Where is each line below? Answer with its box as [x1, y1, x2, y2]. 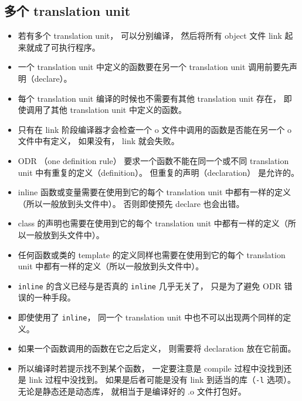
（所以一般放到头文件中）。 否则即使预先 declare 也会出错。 [18, 197, 245, 209]
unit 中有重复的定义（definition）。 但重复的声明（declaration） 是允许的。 [18, 166, 299, 178]
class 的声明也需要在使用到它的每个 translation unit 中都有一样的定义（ [18, 217, 288, 229]
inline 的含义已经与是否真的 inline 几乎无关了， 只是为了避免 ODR [18, 279, 281, 292]
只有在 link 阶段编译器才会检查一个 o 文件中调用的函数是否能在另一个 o [18, 123, 292, 135]
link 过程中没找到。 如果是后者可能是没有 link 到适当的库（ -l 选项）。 [29, 373, 296, 386]
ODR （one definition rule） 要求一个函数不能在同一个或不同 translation [18, 154, 289, 166]
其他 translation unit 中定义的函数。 [50, 103, 186, 116]
